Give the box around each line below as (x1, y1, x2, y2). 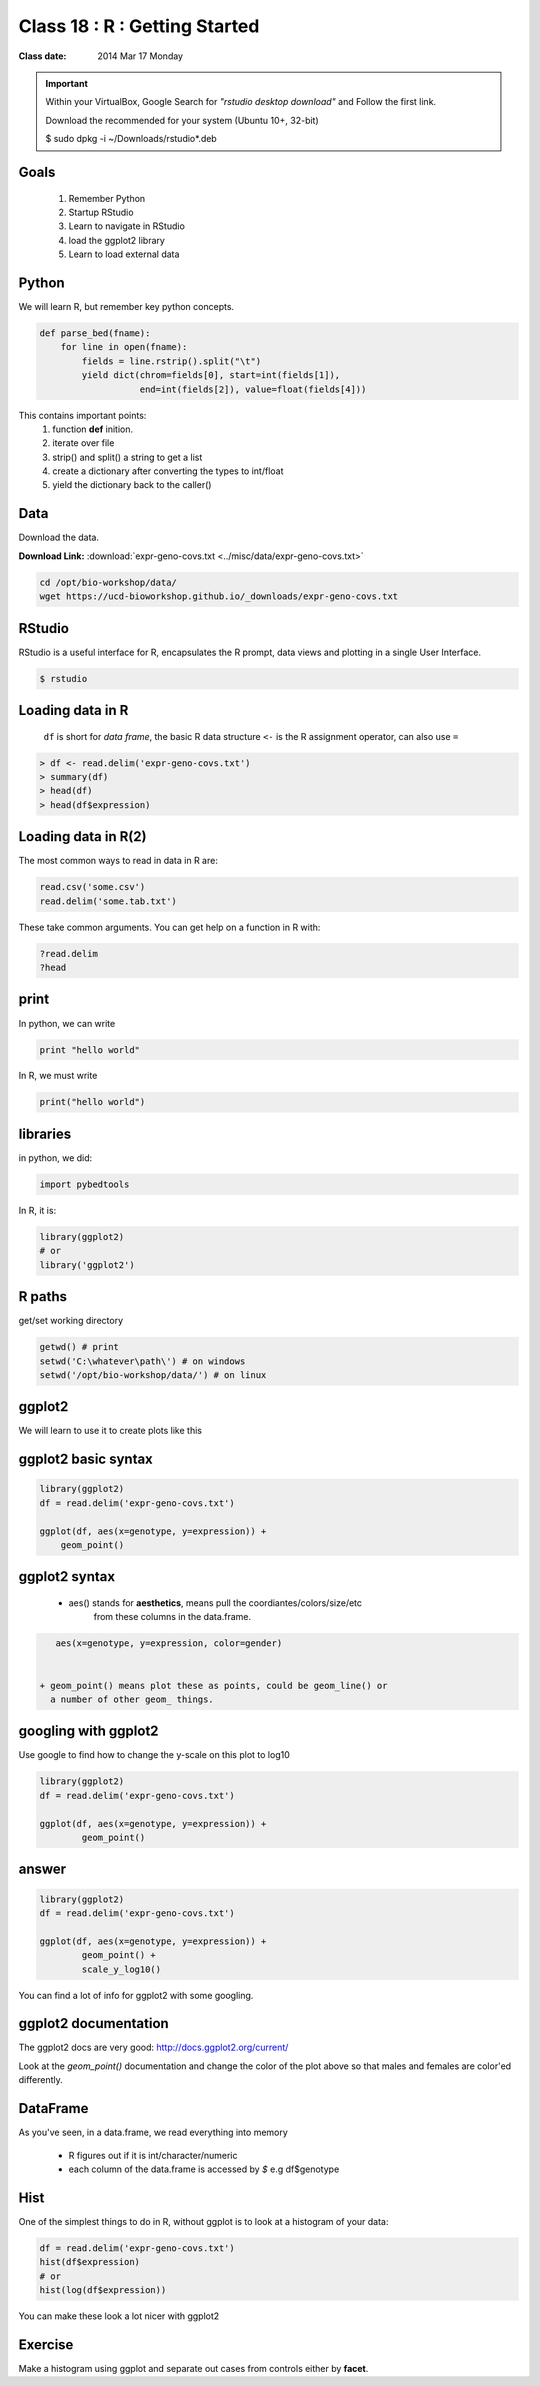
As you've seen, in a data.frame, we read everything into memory (18, 2126, 289, 2139)
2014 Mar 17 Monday (97, 50, 184, 62)
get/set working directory (18, 1315, 124, 1327)
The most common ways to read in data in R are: (18, 855, 219, 867)
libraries (18, 1125, 72, 1142)
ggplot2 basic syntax (18, 1451, 154, 1468)
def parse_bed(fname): (39, 327, 151, 339)
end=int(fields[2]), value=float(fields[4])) (139, 383, 367, 395)
